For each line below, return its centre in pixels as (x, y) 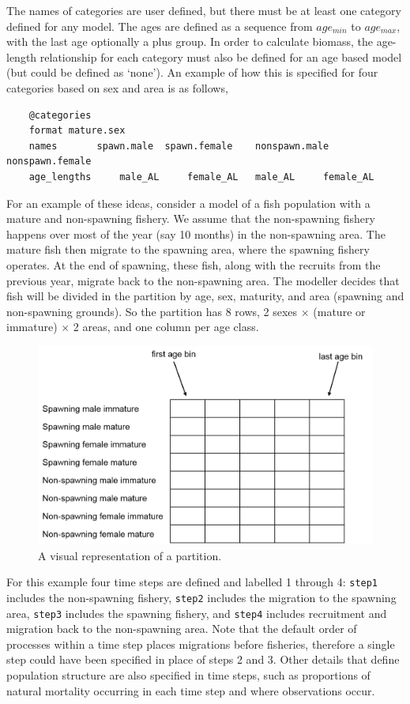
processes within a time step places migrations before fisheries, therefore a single (201, 644)
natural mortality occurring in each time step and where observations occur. (191, 690)
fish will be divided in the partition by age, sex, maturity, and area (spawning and (205, 296)
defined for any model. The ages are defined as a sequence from (160, 26)
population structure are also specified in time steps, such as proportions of (188, 674)
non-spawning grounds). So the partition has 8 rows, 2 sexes (152, 311)
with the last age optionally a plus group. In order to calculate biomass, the (190, 41)
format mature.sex (77, 131)
